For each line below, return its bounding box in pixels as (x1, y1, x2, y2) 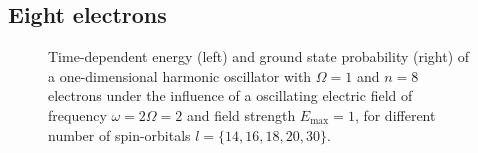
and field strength (186, 104, 296, 125)
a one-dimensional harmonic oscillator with (48, 65, 312, 86)
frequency (48, 104, 107, 125)
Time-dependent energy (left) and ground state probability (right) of (48, 46, 470, 67)
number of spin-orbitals (48, 124, 191, 145)
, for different (354, 104, 436, 125)
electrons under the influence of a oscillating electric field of (48, 85, 413, 106)
